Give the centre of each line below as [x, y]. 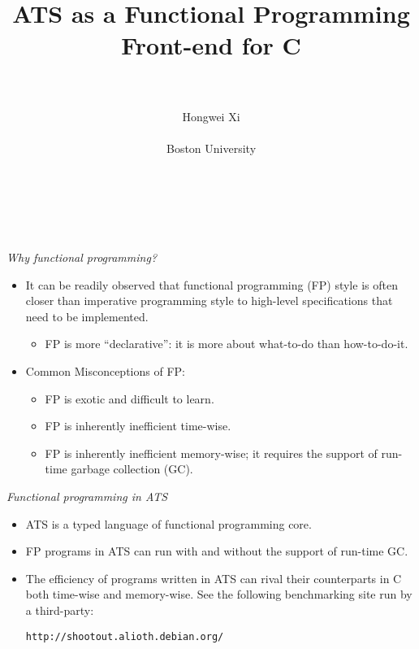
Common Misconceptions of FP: [105, 371]
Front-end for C [211, 45]
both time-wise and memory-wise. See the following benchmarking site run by [219, 594]
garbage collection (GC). [132, 469]
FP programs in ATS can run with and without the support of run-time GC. [217, 551]
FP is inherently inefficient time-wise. [138, 426]
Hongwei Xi [211, 116]
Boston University [211, 148]
